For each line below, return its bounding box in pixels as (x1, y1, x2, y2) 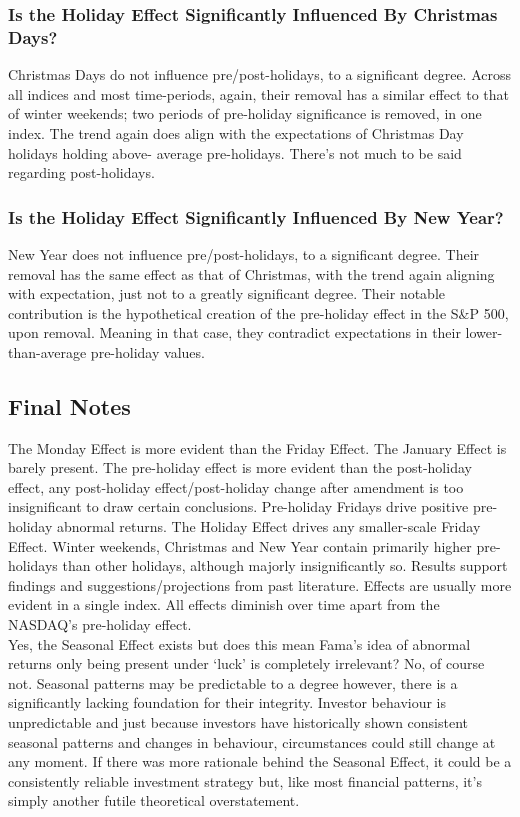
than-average (8, 341, 87, 362)
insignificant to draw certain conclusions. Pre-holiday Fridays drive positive (8, 496, 469, 517)
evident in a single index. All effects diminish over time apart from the (8, 594, 440, 615)
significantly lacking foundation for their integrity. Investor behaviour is (8, 692, 447, 713)
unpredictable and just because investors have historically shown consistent (8, 712, 469, 732)
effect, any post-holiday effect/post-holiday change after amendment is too (8, 476, 464, 497)
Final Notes (8, 390, 131, 421)
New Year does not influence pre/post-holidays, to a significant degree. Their (8, 243, 480, 264)
